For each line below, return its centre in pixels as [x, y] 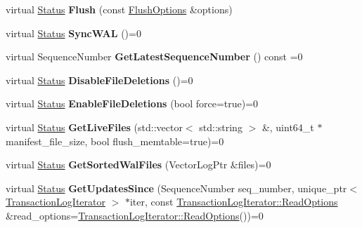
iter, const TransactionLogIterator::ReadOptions [234, 202]
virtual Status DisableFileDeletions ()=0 [99, 80]
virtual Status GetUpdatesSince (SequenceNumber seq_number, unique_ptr [176, 188]
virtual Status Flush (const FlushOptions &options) [119, 9]
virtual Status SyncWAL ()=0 [73, 33]
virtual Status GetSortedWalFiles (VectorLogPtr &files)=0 [138, 165]
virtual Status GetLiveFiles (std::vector [94, 127]
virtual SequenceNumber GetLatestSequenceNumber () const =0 [154, 56]
